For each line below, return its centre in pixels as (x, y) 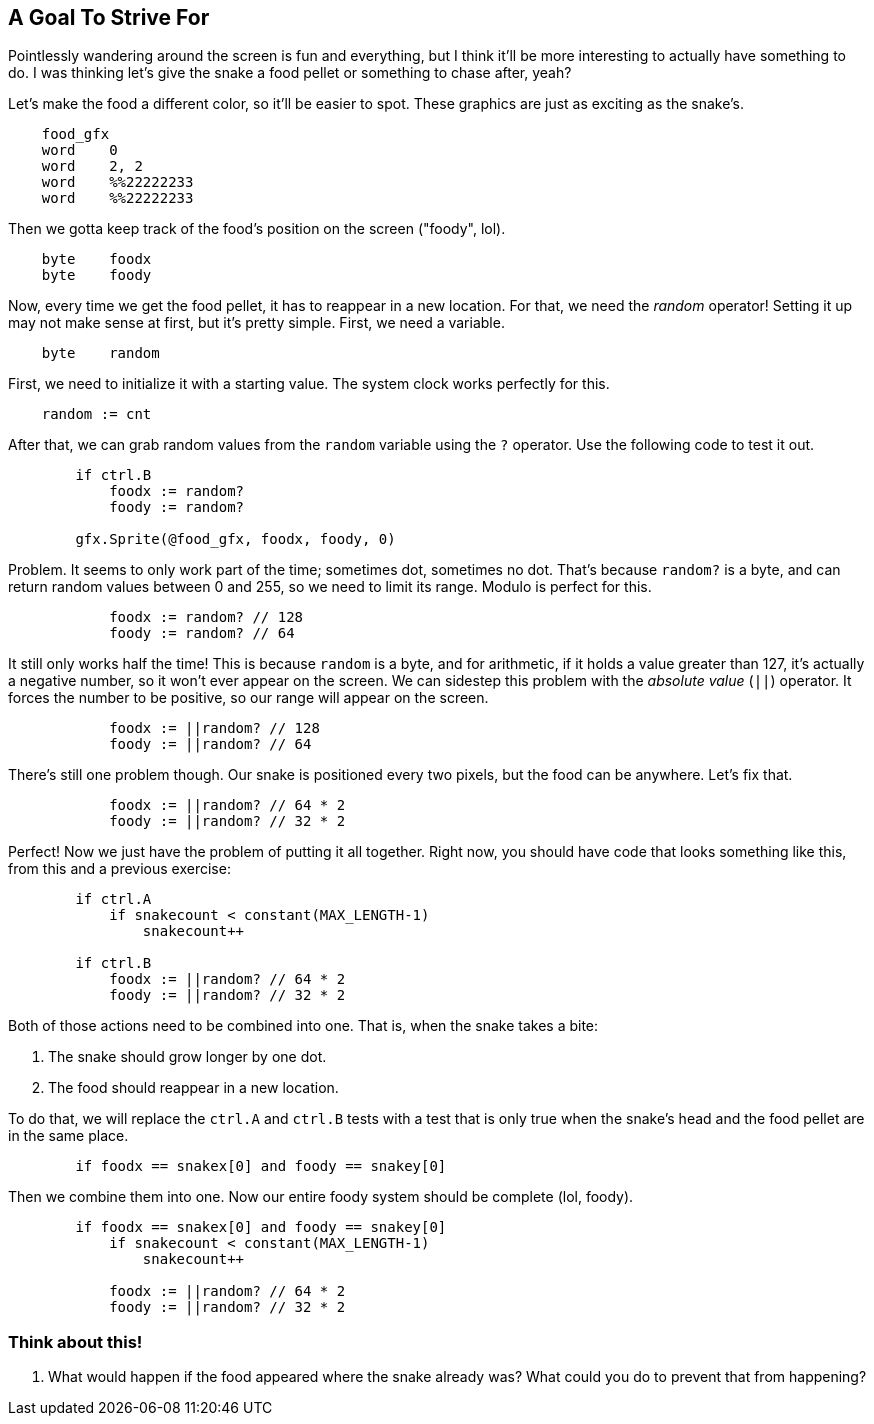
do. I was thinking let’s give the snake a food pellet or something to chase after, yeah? (290, 73)
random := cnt (96, 414)
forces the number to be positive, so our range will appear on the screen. (248, 698)
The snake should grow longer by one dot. (187, 1057)
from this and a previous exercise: (119, 869)
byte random (100, 353)
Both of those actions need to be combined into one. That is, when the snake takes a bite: (303, 1026)
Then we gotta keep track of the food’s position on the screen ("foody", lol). (257, 229)
